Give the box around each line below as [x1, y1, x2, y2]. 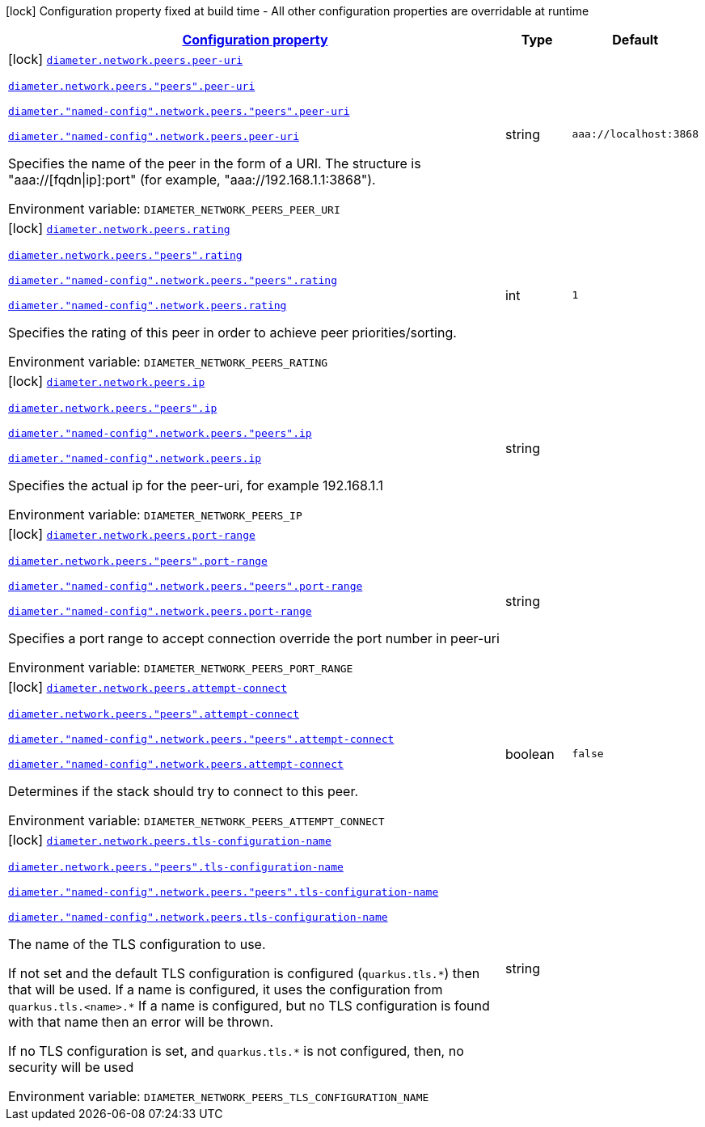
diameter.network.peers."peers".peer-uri [8, 80, 255, 92]
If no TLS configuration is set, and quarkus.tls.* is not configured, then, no [8, 1043, 464, 1059]
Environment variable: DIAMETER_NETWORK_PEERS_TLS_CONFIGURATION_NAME [8, 1088, 429, 1104]
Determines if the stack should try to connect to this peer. [8, 783, 359, 799]
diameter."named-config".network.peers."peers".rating [8, 274, 337, 286]
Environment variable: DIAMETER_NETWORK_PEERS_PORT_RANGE [8, 659, 353, 676]
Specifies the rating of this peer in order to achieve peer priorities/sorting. [8, 324, 457, 341]
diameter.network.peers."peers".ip [8, 402, 217, 414]
